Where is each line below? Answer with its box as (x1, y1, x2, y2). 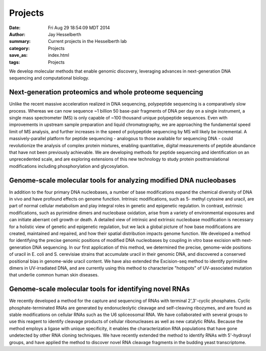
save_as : (9, 52, 28, 58)
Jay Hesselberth (48, 31, 81, 37)
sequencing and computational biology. (9, 75, 90, 81)
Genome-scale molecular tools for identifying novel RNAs (9, 285, 190, 293)
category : (9, 45, 30, 51)
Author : (9, 31, 26, 37)
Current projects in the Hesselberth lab (48, 39, 127, 44)
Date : (9, 25, 21, 31)
